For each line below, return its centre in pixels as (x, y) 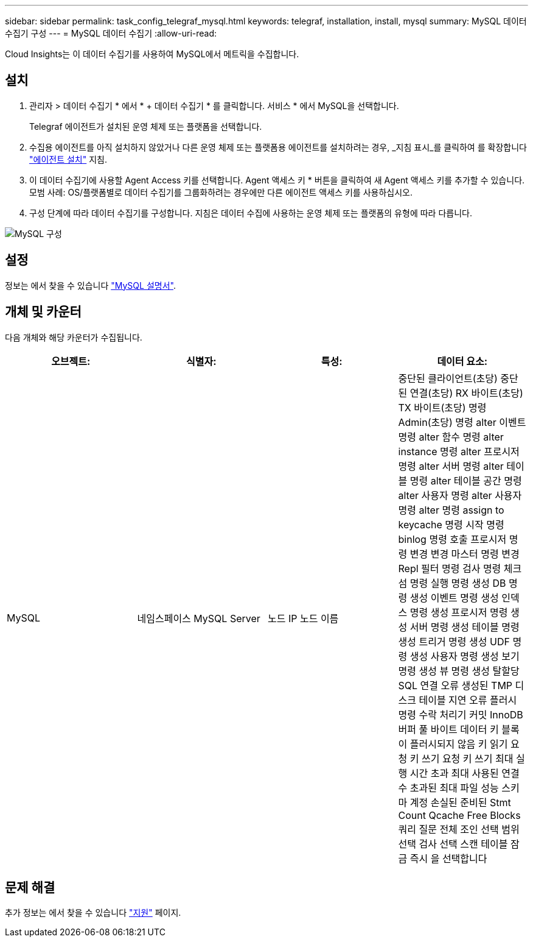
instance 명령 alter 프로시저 (459, 451)
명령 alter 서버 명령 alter (451, 466)
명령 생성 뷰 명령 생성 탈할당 (459, 671)
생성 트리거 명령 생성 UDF (454, 641)
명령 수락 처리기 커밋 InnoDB (461, 714)
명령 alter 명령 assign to (451, 510)
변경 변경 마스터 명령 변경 (465, 554)
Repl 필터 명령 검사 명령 (450, 568)
